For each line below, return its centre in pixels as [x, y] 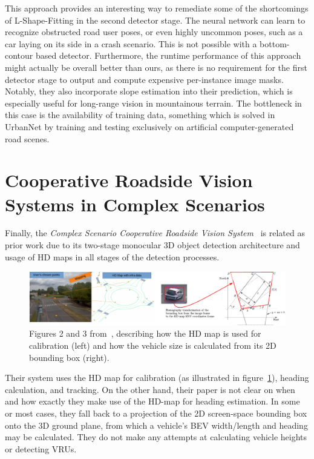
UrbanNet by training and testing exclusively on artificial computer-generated [149, 126]
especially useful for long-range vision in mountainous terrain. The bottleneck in [153, 103]
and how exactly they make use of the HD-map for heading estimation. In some [152, 401]
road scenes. [27, 138]
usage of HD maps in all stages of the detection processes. [112, 256]
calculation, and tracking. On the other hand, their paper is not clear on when [150, 389]
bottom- [275, 43]
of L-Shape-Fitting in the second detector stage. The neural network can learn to [155, 20]
